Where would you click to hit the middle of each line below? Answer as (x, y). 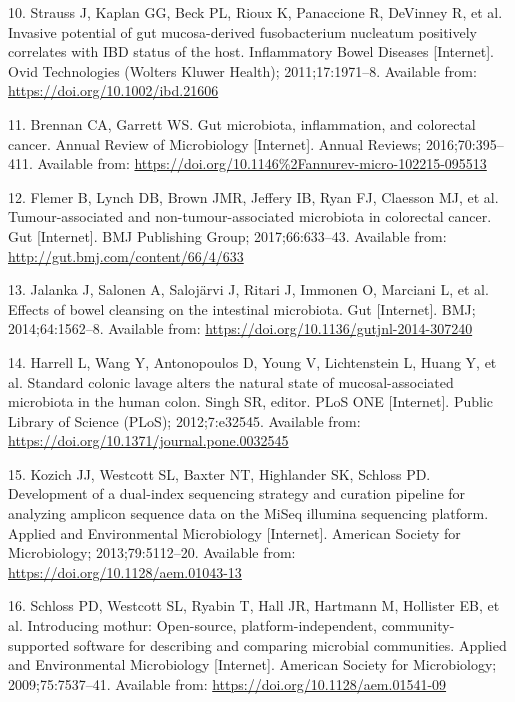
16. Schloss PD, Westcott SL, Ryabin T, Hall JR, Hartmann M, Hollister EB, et (254, 605)
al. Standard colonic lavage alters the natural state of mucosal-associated (231, 381)
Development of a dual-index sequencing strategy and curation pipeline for (237, 493)
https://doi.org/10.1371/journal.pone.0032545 (148, 440)
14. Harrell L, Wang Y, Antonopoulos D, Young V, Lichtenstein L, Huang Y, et (252, 361)
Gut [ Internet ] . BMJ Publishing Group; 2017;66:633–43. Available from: (227, 235)
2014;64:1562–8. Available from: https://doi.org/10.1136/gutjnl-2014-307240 (240, 328)
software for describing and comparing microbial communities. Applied (290, 644)
